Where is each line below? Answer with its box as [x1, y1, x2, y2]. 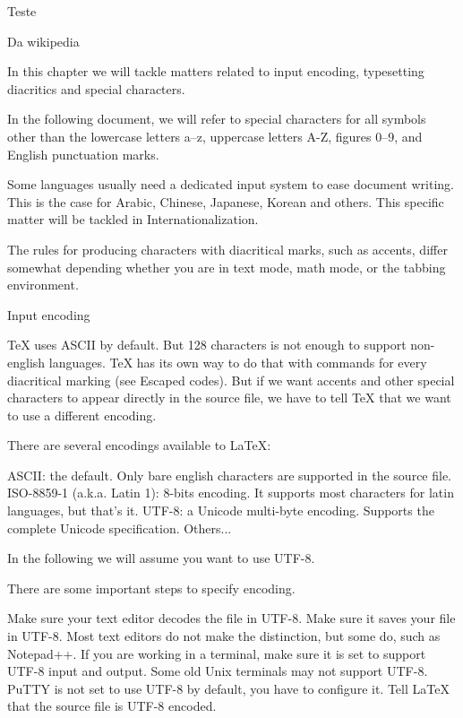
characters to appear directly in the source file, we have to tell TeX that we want [7, 388, 451, 407]
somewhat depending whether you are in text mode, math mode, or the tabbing [7, 257, 446, 276]
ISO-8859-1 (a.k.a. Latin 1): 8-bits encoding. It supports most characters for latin [7, 483, 454, 502]
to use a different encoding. [7, 405, 157, 424]
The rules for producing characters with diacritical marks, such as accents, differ [7, 239, 448, 258]
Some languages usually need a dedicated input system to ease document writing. [7, 175, 454, 194]
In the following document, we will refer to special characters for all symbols [7, 109, 426, 128]
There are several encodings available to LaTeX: [7, 436, 271, 454]
